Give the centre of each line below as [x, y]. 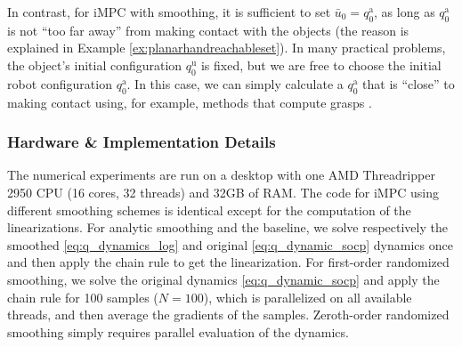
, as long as [405, 12]
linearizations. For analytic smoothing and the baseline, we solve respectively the [227, 227]
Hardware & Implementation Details [142, 142]
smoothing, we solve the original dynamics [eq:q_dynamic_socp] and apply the [223, 279]
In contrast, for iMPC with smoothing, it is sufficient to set [169, 12]
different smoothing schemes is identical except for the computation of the [209, 210]
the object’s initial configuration [95, 65]
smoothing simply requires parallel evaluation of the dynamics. [178, 331]
